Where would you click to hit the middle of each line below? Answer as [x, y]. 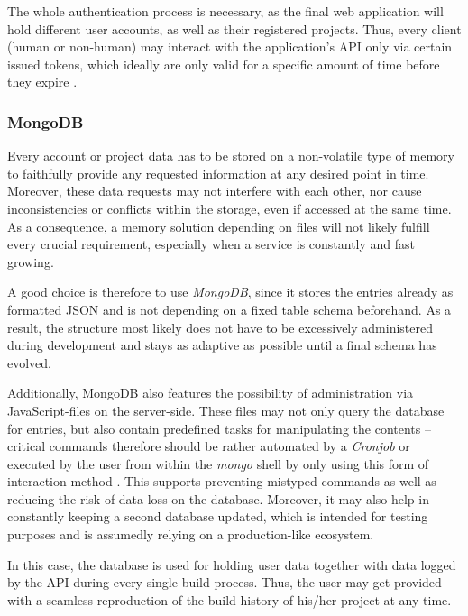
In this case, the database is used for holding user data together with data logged [232, 564]
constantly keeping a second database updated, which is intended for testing [218, 516]
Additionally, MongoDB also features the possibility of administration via [211, 393]
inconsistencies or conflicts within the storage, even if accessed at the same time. [229, 208]
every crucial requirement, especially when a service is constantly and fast [211, 244]
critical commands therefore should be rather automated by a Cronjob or [209, 446]
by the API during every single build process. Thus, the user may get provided [225, 582]
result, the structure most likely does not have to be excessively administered [220, 327]
